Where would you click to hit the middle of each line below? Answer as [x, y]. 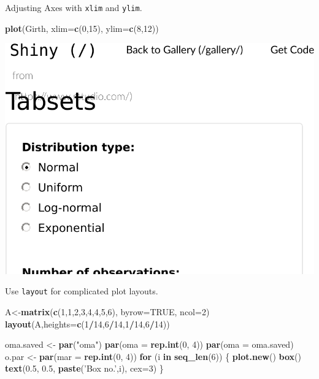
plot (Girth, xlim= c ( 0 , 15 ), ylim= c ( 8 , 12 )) [82, 28]
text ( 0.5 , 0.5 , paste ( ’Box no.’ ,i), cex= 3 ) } [84, 368]
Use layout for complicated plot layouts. [82, 291]
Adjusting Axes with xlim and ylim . [74, 7]
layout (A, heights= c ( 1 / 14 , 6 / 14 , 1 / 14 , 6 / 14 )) [87, 323]
